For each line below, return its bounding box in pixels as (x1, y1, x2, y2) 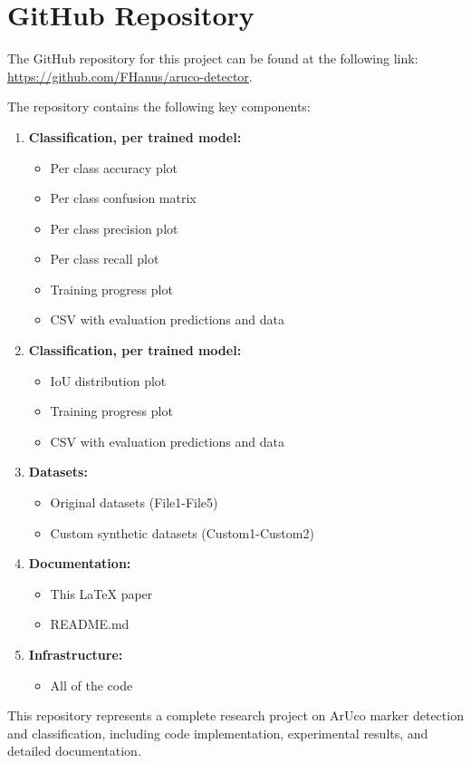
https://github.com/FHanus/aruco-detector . (7, 66, 253, 85)
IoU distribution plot (50, 371, 167, 390)
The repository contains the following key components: (7, 97, 311, 116)
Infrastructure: (28, 645, 123, 663)
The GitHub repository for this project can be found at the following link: (7, 49, 418, 68)
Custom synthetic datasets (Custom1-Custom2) (50, 523, 314, 542)
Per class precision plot (50, 218, 178, 237)
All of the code (50, 675, 133, 694)
